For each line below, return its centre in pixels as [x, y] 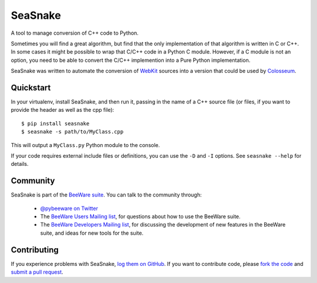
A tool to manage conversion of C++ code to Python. [75, 33]
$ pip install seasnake [55, 123]
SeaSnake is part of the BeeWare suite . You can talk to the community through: [106, 195]
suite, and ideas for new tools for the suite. [92, 233]
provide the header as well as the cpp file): [63, 110]
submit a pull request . [37, 272]
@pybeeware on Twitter [69, 208]
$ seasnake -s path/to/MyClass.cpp [72, 132]
